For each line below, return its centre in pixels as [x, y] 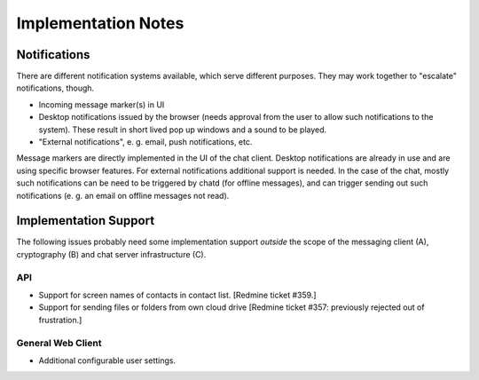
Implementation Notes [100, 23]
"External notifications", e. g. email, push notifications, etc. [145, 142]
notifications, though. [55, 88]
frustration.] [60, 320]
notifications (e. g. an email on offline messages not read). [123, 195]
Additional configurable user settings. [107, 360]
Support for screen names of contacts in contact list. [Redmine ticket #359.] [177, 295]
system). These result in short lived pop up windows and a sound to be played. [183, 130]
